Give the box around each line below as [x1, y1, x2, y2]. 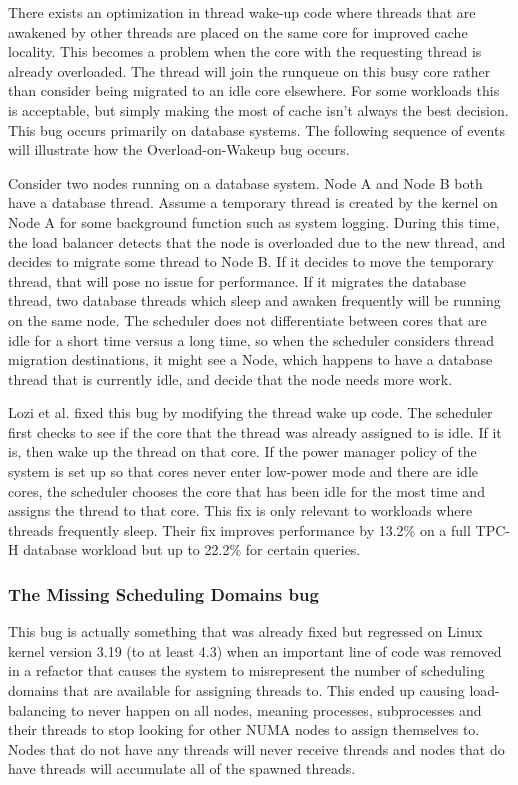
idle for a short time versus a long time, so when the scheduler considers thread [8, 329, 495, 350]
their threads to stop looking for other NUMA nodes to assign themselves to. [8, 719, 480, 740]
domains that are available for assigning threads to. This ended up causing [8, 680, 465, 701]
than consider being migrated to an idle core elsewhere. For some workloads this [8, 80, 500, 101]
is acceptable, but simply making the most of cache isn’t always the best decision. [8, 99, 509, 120]
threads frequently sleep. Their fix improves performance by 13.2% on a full [8, 519, 471, 540]
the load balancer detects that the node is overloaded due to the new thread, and [8, 231, 506, 252]
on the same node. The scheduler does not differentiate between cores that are [8, 309, 487, 330]
